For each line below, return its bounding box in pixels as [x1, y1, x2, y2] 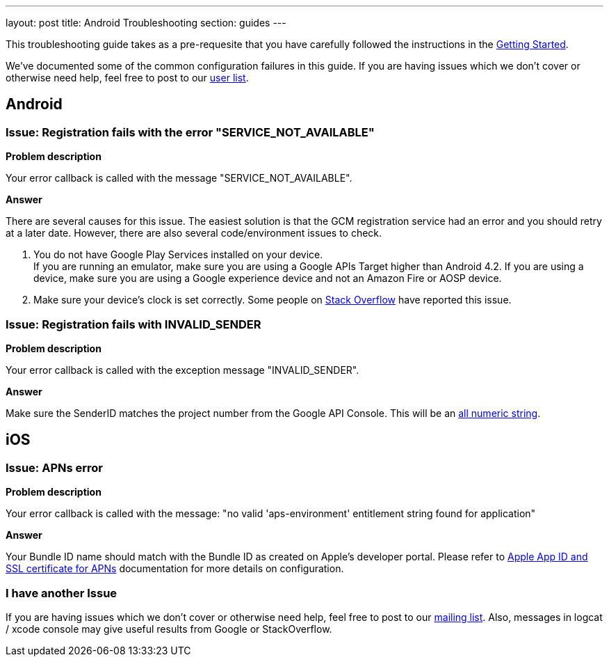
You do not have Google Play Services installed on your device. [33, 249, 323, 261]
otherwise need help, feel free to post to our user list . [6, 72, 249, 84]
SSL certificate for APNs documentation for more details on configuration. [6, 562, 344, 575]
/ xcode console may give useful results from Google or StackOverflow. [6, 622, 332, 635]
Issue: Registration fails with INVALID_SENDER [6, 317, 261, 331]
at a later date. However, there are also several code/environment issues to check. [6, 227, 382, 239]
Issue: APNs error [6, 460, 103, 475]
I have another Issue [6, 585, 117, 600]
